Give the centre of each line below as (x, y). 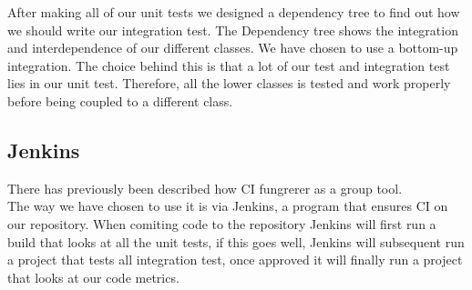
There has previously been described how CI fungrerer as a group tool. (205, 188)
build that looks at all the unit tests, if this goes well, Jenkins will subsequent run (236, 241)
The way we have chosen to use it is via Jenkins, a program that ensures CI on (228, 206)
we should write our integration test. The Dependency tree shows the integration (233, 30)
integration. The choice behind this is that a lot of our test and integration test (229, 65)
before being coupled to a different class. (120, 100)
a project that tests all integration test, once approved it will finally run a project (235, 260)
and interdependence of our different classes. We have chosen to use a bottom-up (233, 48)
